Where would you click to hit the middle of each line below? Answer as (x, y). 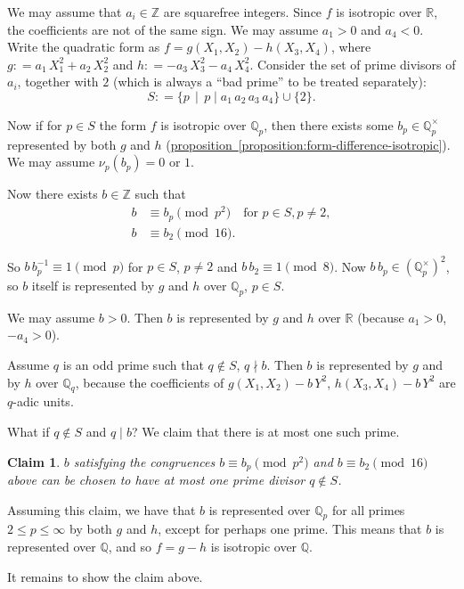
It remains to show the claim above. (105, 576)
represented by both (62, 144)
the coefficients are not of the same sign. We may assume (163, 29)
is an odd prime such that (133, 365)
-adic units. (43, 401)
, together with (58, 82)
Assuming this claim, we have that (102, 509)
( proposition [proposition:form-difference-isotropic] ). (308, 144)
